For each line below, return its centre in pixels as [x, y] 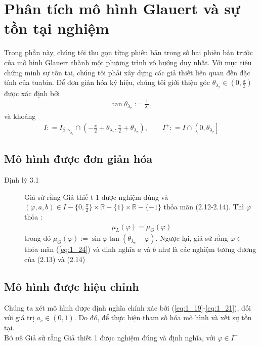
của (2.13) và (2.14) [55, 259]
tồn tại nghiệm [57, 28]
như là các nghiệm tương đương [207, 249]
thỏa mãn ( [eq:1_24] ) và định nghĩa [80, 249]
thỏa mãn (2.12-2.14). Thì [204, 207]
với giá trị [19, 317]
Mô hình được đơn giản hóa [78, 159]
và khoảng [20, 116]
